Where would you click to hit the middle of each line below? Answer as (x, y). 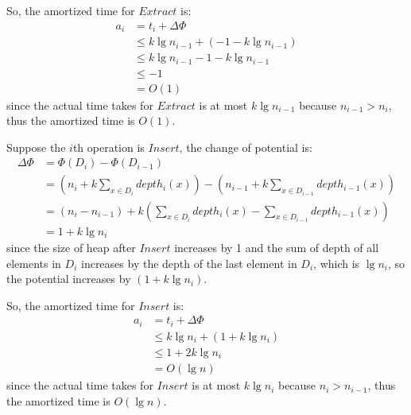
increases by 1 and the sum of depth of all (277, 248)
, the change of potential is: (246, 147)
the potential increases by (69, 279)
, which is (337, 263)
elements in (34, 263)
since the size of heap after (71, 248)
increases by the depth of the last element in (189, 263)
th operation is (109, 147)
